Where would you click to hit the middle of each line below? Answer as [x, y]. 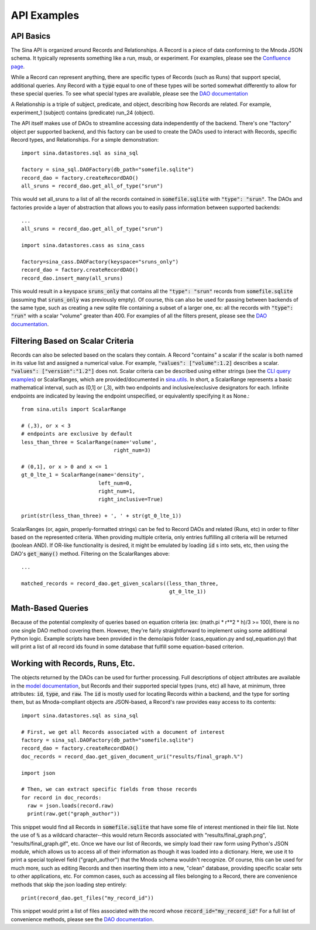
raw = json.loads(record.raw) [71, 806]
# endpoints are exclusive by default [77, 434]
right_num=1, [117, 491]
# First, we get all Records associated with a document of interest [123, 732]
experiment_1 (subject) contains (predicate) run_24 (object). [83, 112]
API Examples [45, 15]
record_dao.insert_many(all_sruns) [72, 278]
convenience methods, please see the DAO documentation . [83, 919]
